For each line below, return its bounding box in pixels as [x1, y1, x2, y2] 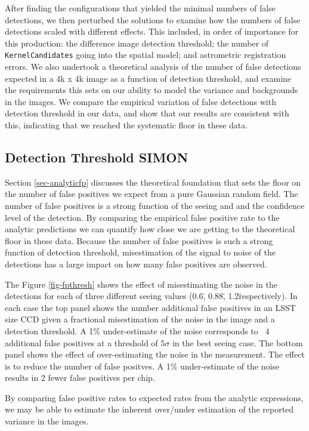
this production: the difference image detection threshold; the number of [5, 36, 269, 49]
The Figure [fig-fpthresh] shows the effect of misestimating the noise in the [5, 278, 277, 290]
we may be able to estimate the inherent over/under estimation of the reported [5, 403, 294, 415]
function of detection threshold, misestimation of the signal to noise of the [5, 246, 276, 258]
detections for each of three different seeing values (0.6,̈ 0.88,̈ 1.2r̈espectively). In [5, 290, 298, 302]
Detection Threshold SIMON [5, 147, 189, 166]
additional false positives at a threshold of [5, 336, 158, 349]
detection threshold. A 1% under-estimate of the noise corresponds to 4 [5, 324, 270, 337]
